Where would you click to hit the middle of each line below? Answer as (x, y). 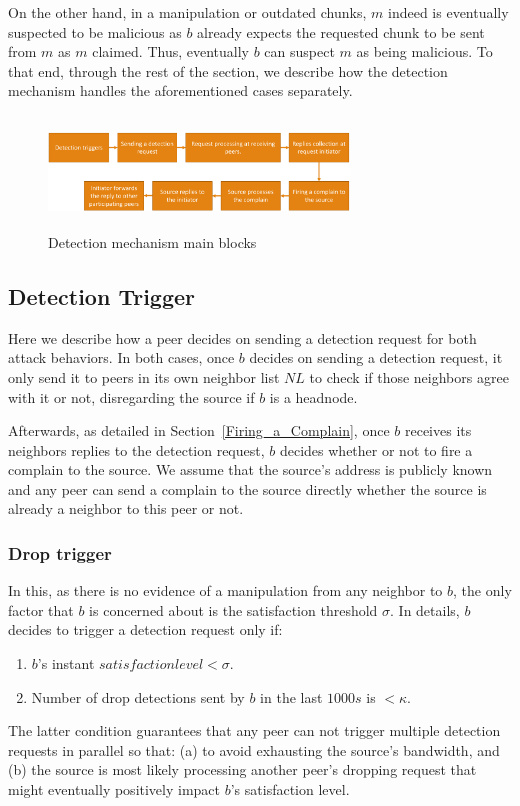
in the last (291, 696)
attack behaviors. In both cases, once (121, 357)
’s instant (66, 663)
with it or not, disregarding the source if (131, 396)
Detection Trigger (102, 295)
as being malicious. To (424, 51)
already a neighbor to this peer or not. (126, 508)
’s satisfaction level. (290, 789)
